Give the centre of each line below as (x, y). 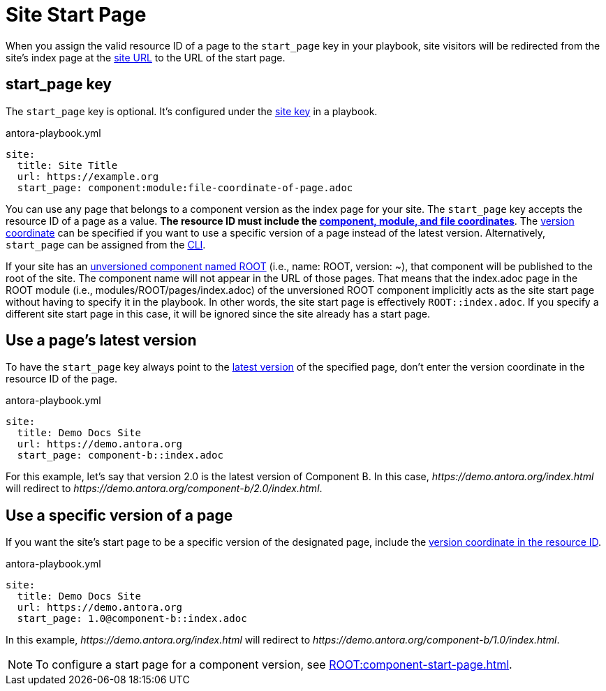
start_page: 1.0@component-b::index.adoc (132, 619)
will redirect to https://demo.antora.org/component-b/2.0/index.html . (164, 489)
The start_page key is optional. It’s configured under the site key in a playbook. (192, 111)
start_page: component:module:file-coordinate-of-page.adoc (185, 187)
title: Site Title (67, 165)
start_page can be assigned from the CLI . (106, 244)
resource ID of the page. (62, 379)
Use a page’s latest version (101, 341)
